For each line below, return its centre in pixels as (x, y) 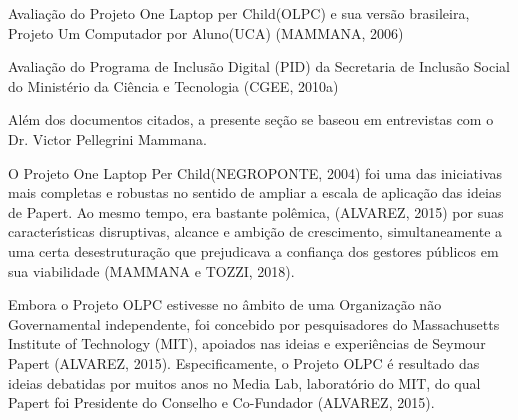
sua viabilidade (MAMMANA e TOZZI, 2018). (151, 270)
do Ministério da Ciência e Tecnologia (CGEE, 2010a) (173, 85)
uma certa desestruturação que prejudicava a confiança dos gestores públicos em (253, 250)
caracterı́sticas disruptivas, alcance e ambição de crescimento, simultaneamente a (255, 231)
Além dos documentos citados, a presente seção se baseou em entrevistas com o (251, 119)
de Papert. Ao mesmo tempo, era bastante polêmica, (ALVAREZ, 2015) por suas (256, 211)
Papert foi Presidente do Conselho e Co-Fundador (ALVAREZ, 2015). (221, 402)
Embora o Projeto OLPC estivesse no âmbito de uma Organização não (225, 304)
